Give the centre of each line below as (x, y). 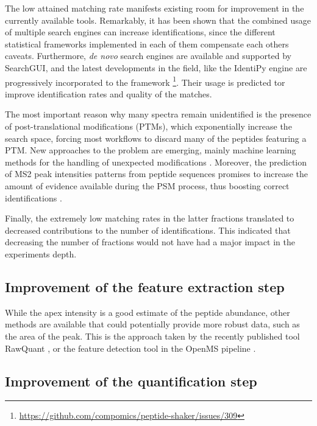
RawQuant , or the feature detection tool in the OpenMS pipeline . (130, 348)
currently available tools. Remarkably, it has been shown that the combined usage (158, 20)
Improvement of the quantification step (131, 381)
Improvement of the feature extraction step (145, 286)
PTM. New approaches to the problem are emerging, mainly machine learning (151, 150)
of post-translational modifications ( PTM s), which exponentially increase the (148, 126)
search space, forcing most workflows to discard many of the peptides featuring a (156, 138)
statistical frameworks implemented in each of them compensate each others (147, 44)
